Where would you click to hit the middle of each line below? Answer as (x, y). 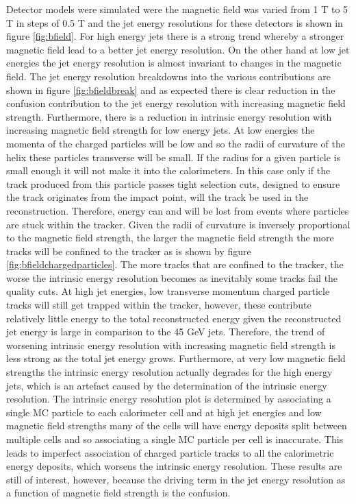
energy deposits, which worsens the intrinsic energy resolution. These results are (174, 466)
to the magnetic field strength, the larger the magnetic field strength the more (170, 238)
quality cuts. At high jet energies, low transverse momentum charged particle (168, 291)
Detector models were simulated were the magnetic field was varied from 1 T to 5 (177, 9)
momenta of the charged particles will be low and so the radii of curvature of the (176, 143)
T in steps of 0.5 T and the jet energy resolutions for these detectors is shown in (175, 22)
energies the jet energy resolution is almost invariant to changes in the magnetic (174, 63)
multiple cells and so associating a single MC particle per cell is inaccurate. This (175, 439)
